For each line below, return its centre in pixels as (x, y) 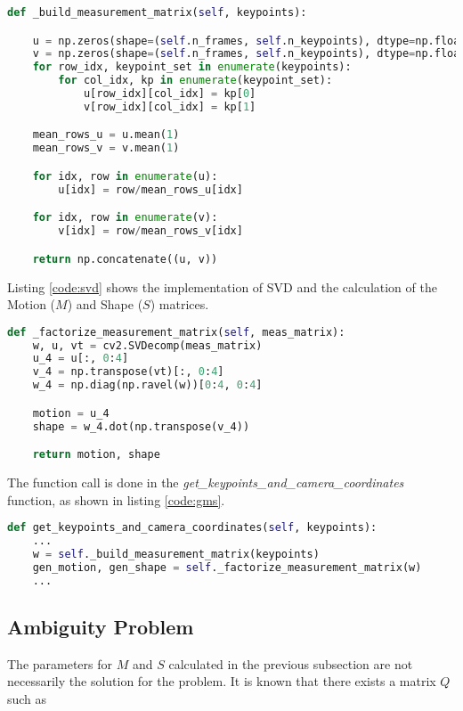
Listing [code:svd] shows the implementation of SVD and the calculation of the (222, 286)
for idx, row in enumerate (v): (125, 218)
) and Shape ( (105, 304)
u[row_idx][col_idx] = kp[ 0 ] (170, 94)
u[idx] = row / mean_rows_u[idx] (150, 189)
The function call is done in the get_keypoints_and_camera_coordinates (206, 482)
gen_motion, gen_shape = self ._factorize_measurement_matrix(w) (227, 567)
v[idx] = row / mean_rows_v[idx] (150, 231)
